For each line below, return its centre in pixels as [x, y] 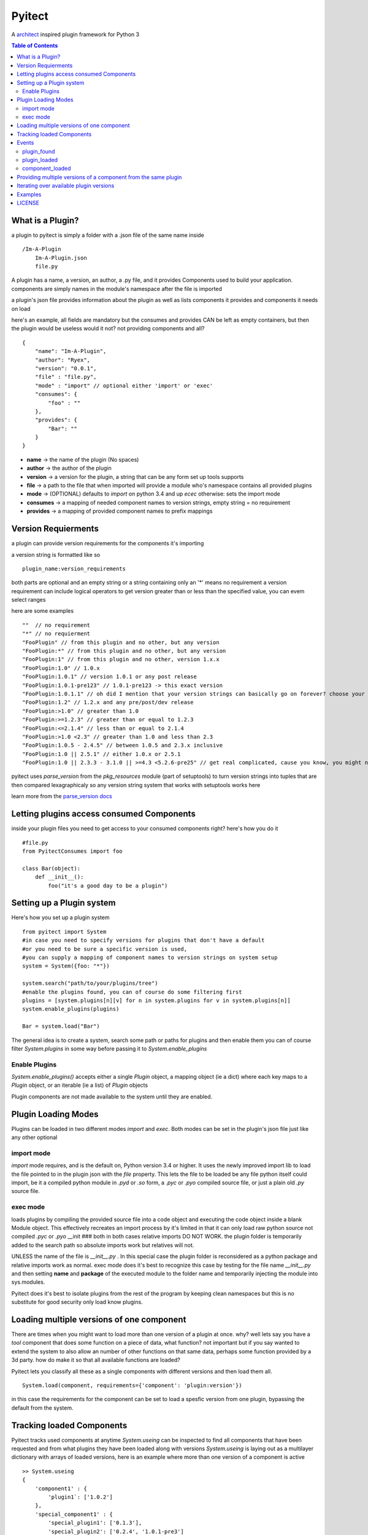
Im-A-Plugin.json [61, 258]
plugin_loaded [40, 160]
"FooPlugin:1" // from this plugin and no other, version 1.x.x [121, 659]
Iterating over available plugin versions [66, 186]
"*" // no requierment [56, 634]
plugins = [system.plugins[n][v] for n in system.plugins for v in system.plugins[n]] [156, 1000]
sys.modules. [28, 1282]
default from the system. [42, 1408]
